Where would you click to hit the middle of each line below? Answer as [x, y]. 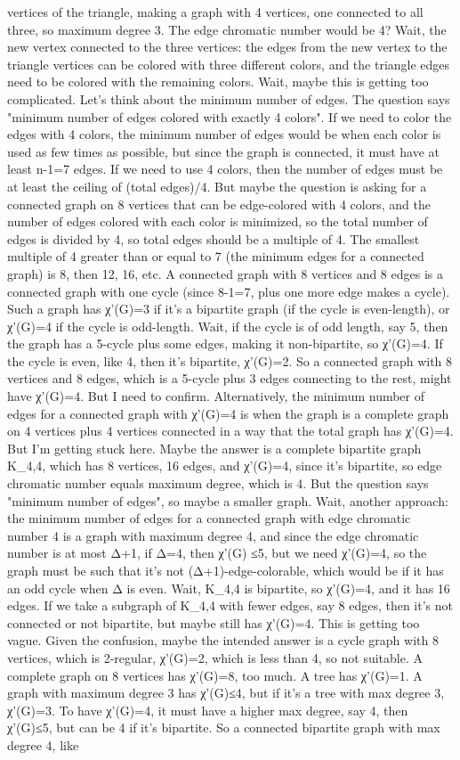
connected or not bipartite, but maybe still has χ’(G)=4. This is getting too [214, 622]
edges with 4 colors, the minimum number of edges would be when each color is [224, 134]
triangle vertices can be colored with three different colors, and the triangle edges [229, 64]
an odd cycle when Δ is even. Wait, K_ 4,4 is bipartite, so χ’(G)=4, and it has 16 [229, 588]
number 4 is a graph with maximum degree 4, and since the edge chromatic [213, 535]
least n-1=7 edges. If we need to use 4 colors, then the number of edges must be [225, 169]
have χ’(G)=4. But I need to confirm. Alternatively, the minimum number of [216, 396]
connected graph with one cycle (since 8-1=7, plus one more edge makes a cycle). [229, 291]
